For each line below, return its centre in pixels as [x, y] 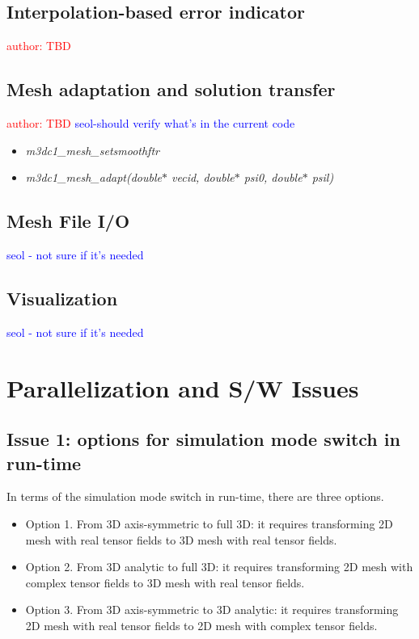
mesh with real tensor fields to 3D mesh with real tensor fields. [181, 539]
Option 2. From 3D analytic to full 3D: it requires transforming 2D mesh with [219, 567]
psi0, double [273, 177]
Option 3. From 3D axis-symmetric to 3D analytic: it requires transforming [212, 610]
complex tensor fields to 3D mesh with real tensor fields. [165, 582]
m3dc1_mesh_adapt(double [94, 177]
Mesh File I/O [68, 221]
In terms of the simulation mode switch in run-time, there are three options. [195, 496]
